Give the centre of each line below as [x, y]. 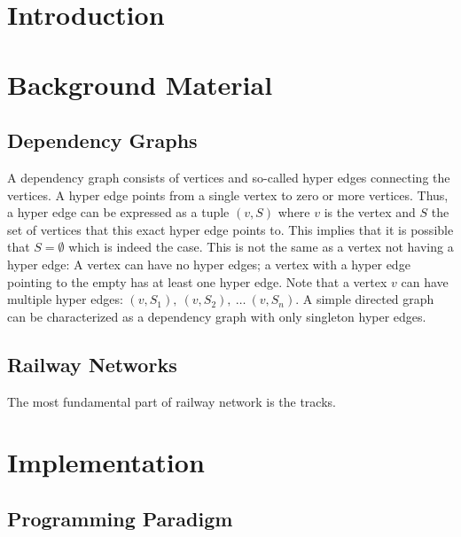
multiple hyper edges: [65, 299]
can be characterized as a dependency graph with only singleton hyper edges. [217, 316]
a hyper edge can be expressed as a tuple [118, 212]
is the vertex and [370, 212]
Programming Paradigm [120, 518]
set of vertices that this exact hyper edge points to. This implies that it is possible [230, 229]
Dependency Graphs [102, 140]
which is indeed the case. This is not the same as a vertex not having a [261, 247]
